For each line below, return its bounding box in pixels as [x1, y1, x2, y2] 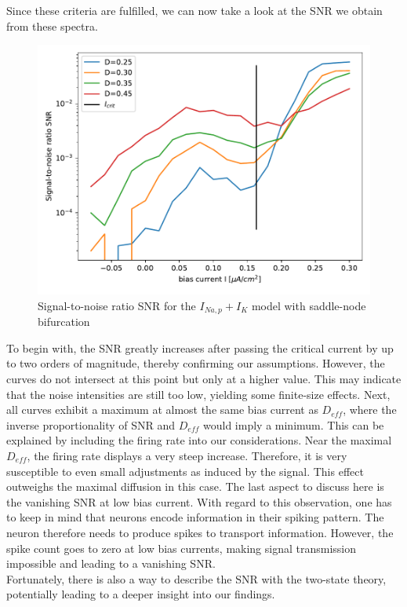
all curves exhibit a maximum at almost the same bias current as [6, 401, 318, 418]
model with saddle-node [251, 297, 366, 313]
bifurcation [38, 313, 90, 330]
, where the [343, 401, 397, 418]
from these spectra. [6, 17, 98, 34]
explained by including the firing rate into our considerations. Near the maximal [6, 432, 392, 448]
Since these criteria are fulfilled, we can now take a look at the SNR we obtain [6, 2, 383, 18]
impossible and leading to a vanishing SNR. [6, 555, 216, 572]
